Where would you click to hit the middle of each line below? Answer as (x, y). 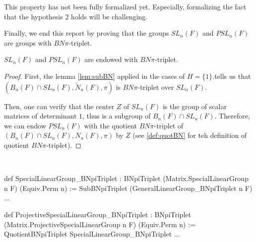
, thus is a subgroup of (117, 116)
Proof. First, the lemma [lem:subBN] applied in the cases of (95, 76)
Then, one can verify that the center (59, 106)
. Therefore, (232, 116)
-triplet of (169, 125)
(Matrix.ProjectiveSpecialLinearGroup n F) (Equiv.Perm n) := (100, 224)
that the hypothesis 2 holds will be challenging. (76, 16)
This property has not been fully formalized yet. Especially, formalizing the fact (125, 6)
